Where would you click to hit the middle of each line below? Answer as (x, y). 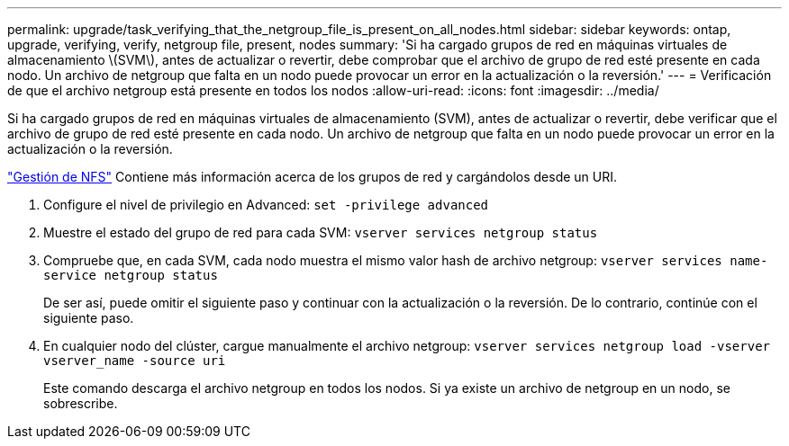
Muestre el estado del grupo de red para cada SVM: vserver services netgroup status (321, 232)
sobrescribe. (81, 403)
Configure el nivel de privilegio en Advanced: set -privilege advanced (266, 205)
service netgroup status (131, 275)
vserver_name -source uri (135, 361)
